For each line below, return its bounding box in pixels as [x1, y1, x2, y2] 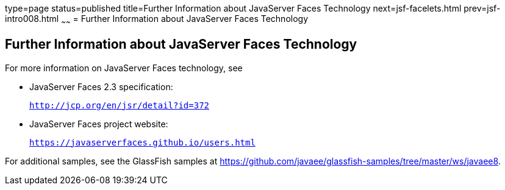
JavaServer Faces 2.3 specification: [29, 81, 173, 92]
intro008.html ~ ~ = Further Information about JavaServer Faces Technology [5, 13, 309, 26]
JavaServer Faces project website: [29, 118, 168, 129]
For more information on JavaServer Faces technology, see [5, 62, 243, 73]
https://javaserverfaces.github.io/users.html [29, 137, 256, 147]
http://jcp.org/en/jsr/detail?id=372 [29, 100, 210, 110]
